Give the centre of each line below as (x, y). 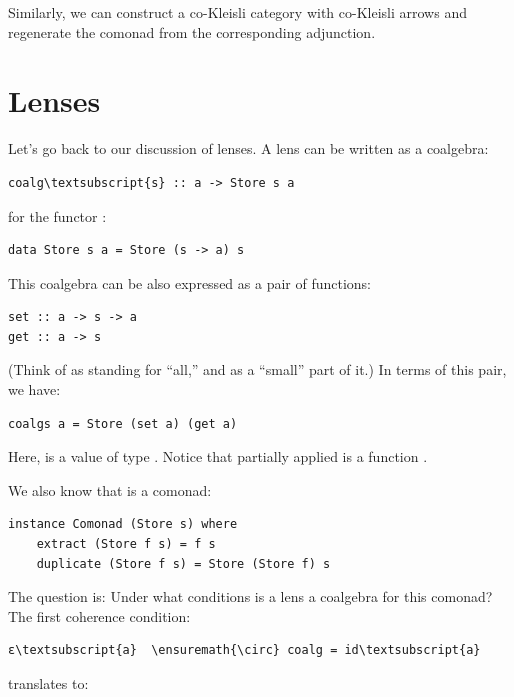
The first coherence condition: (99, 615)
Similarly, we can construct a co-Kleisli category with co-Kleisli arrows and (237, 12)
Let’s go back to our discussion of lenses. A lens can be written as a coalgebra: (248, 148)
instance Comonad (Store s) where (123, 524)
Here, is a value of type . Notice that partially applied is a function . (218, 456)
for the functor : (57, 215)
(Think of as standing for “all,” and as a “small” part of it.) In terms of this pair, (257, 369)
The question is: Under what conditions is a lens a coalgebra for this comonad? (250, 596)
